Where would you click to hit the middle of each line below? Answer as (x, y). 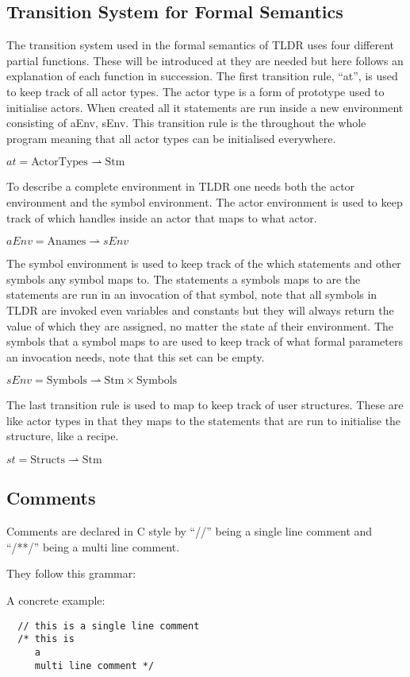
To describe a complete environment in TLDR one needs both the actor (181, 186)
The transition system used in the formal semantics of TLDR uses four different (200, 45)
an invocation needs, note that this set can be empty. (136, 356)
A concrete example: (56, 600)
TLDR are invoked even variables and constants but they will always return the (200, 309)
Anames (67, 242)
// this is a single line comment (109, 626)
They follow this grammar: (71, 573)
